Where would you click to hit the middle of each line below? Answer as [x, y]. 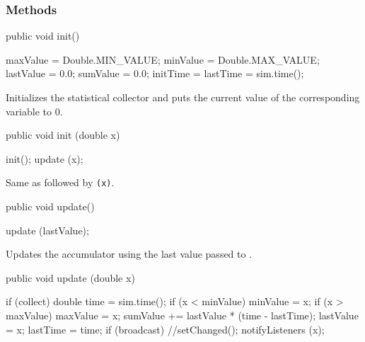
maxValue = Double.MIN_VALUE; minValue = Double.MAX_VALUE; [163, 59]
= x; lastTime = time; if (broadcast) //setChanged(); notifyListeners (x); [165, 329]
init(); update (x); [45, 158]
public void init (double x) [63, 135]
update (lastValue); [47, 230]
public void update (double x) [70, 277]
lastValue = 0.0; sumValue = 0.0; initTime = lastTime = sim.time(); [155, 73]
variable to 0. [34, 111]
